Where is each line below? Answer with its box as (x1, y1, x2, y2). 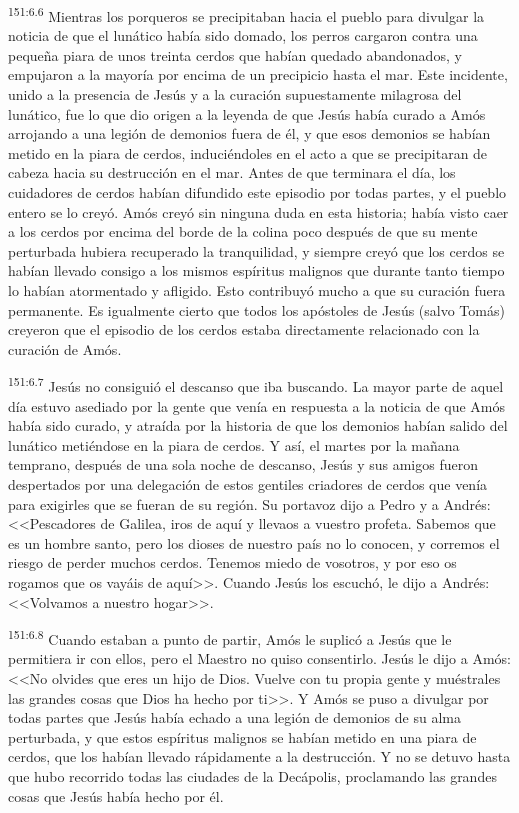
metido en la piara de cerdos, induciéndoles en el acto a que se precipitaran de (8, 142, 488, 163)
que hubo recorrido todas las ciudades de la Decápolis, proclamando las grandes (8, 765, 497, 786)
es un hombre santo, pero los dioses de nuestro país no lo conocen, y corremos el (8, 532, 500, 553)
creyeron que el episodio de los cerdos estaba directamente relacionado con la (8, 319, 480, 340)
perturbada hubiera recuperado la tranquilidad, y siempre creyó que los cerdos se (8, 240, 505, 261)
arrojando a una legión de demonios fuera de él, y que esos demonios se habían (8, 123, 491, 144)
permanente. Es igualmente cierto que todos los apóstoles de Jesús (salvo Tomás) (8, 299, 505, 320)
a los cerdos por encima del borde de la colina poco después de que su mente (8, 221, 478, 242)
